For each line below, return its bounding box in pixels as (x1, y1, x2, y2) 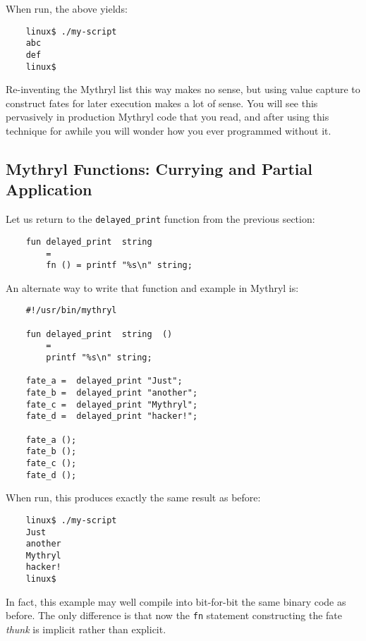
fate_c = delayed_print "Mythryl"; (25, 399, 198, 410)
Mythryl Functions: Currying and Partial (6, 157, 312, 179)
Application (6, 178, 92, 200)
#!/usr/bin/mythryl (25, 305, 117, 316)
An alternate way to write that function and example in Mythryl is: (6, 280, 299, 295)
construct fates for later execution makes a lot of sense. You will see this (6, 95, 318, 110)
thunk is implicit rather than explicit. (6, 622, 166, 637)
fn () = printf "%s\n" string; (46, 260, 193, 271)
